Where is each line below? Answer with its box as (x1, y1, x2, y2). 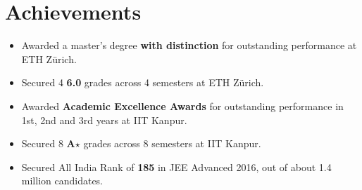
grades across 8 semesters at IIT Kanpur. (83, 136, 261, 151)
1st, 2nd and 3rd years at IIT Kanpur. (21, 112, 187, 127)
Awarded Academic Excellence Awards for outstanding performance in (21, 98, 344, 113)
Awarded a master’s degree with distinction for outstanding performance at (21, 38, 357, 53)
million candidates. (21, 173, 104, 188)
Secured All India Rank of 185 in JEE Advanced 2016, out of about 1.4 (21, 159, 332, 174)
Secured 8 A (21, 136, 75, 151)
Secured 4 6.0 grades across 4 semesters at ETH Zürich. (21, 75, 264, 90)
